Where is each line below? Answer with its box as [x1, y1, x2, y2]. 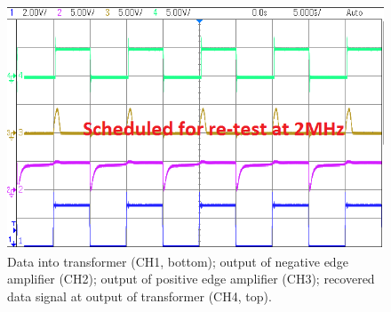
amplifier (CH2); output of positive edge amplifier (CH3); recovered [7, 269, 375, 288]
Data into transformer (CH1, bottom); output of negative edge [7, 252, 348, 270]
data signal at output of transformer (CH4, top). [7, 286, 272, 305]
